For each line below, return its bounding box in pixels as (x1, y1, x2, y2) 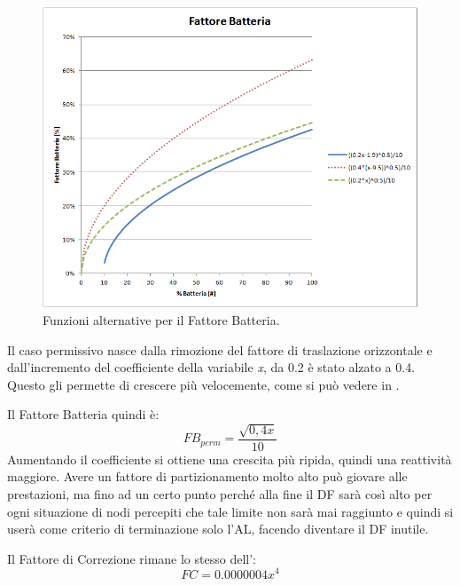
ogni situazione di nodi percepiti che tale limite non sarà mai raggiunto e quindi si (7, 502, 454, 520)
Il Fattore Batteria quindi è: (7, 405, 160, 424)
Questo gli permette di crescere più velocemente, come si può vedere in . (7, 375, 400, 393)
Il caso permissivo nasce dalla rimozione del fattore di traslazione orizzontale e (7, 340, 433, 359)
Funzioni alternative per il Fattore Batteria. (43, 311, 280, 329)
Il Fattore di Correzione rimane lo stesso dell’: (7, 549, 256, 567)
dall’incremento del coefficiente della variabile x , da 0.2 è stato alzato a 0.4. (7, 358, 416, 376)
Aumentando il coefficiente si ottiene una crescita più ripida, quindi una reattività (7, 449, 452, 468)
